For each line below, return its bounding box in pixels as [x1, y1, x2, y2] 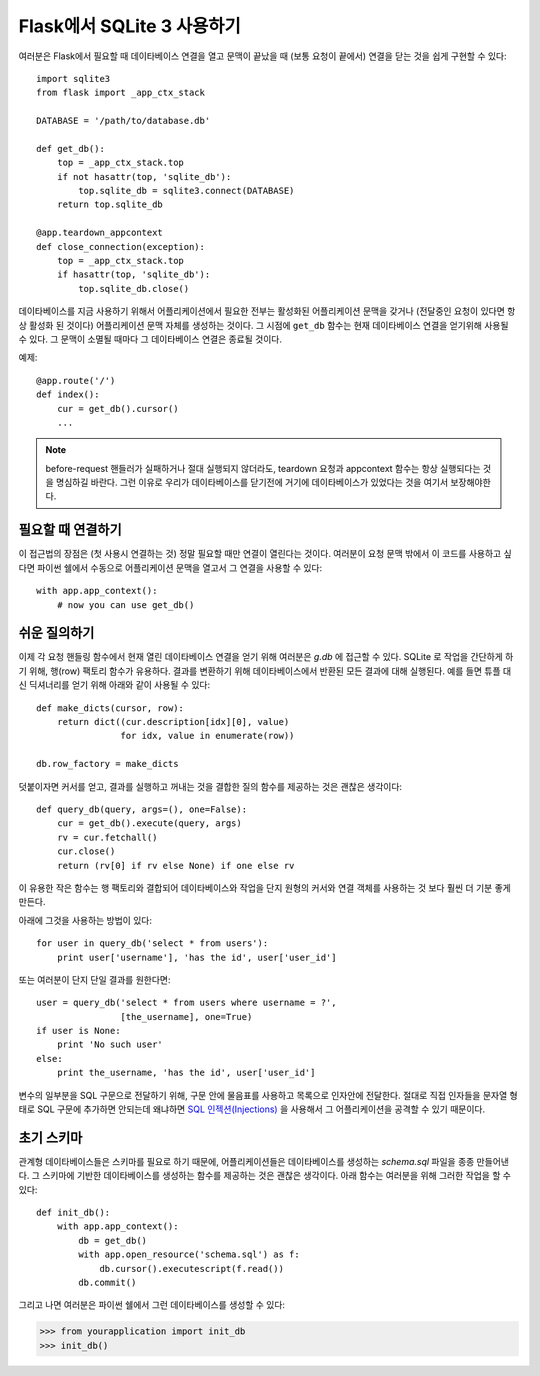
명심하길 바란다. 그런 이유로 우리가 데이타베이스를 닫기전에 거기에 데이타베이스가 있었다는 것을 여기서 [55, 476, 449, 489]
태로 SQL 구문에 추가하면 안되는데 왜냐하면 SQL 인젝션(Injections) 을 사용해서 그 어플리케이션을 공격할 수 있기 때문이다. [18, 1103, 485, 1115]
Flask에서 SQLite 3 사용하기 [18, 15, 241, 37]
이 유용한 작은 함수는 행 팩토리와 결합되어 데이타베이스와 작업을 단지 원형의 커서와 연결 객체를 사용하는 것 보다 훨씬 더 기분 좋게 [18, 881, 512, 894]
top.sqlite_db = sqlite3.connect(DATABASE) [78, 185, 295, 197]
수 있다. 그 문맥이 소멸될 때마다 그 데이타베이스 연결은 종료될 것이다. [18, 333, 282, 345]
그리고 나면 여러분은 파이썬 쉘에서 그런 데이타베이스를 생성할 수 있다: [18, 1299, 285, 1311]
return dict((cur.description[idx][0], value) [56, 716, 290, 728]
